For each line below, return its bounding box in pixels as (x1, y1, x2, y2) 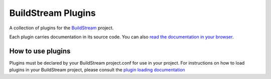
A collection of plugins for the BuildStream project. (9, 25, 114, 31)
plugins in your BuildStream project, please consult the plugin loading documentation (9, 67, 185, 73)
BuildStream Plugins (9, 7, 96, 18)
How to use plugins (9, 47, 71, 55)
